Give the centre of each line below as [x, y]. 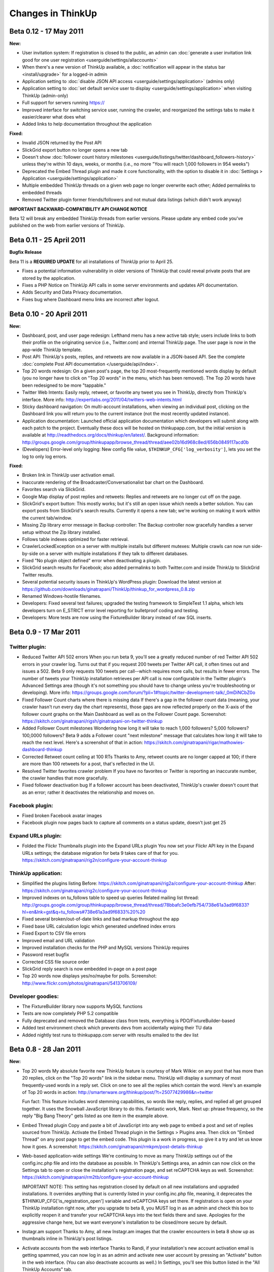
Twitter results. [38, 574]
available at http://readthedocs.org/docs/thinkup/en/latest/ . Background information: [110, 435]
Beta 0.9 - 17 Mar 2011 [45, 632]
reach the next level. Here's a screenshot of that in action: [82, 742]
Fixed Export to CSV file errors [54, 933]
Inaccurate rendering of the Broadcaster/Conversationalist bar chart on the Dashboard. [113, 482]
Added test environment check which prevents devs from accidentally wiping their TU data [117, 1028]
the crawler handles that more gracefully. [65, 778]
